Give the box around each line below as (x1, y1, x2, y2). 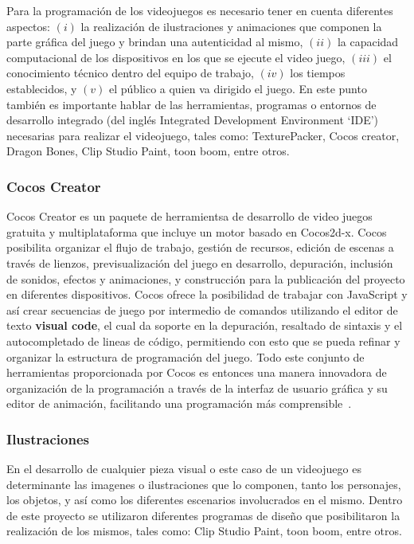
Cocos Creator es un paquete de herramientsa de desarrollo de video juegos (6, 208, 373, 225)
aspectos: (6, 18, 50, 34)
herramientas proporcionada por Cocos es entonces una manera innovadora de (6, 364, 387, 381)
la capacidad (337, 33, 399, 50)
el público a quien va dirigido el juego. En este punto (109, 80, 367, 96)
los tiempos (290, 65, 346, 81)
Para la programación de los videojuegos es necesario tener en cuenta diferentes (6, 2, 393, 18)
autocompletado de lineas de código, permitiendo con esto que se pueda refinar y (6, 332, 400, 349)
